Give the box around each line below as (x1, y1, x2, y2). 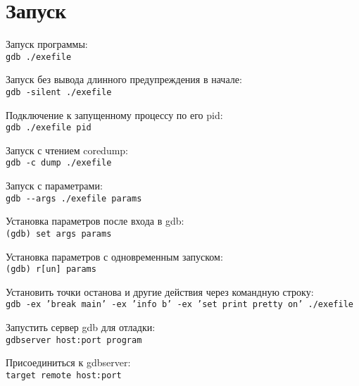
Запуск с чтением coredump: (6, 142, 129, 157)
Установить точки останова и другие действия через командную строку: (6, 284, 314, 299)
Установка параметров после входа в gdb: (6, 213, 184, 228)
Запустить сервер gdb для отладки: (6, 320, 156, 335)
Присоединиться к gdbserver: (6, 355, 131, 370)
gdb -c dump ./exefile (6, 158, 112, 168)
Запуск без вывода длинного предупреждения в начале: (6, 72, 242, 87)
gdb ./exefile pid (6, 123, 92, 133)
